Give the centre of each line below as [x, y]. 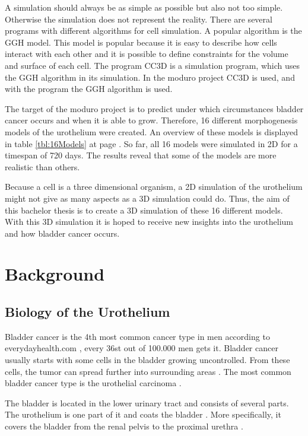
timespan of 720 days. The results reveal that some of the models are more [141, 155]
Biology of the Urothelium [88, 312]
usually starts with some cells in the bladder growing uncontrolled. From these [147, 360]
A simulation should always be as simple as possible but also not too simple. [144, 7]
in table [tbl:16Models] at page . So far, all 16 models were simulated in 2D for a [151, 143]
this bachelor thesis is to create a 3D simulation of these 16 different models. [144, 210]
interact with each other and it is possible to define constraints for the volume [147, 54]
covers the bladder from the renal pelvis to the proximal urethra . [124, 426]
